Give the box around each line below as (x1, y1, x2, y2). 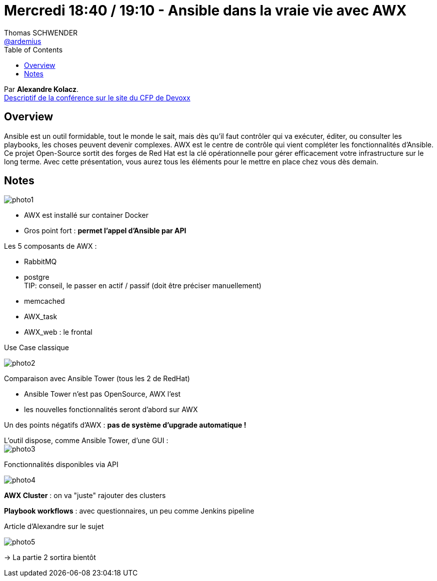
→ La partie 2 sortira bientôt (4, 553, 96, 562)
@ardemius (4, 36, 41, 45)
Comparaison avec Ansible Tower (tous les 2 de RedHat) (4, 374, 190, 383)
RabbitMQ (24, 257, 57, 266)
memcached (24, 297, 65, 306)
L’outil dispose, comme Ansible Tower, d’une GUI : (4, 436, 168, 445)
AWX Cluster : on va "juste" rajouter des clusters (4, 491, 166, 500)
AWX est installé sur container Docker (24, 211, 149, 220)
